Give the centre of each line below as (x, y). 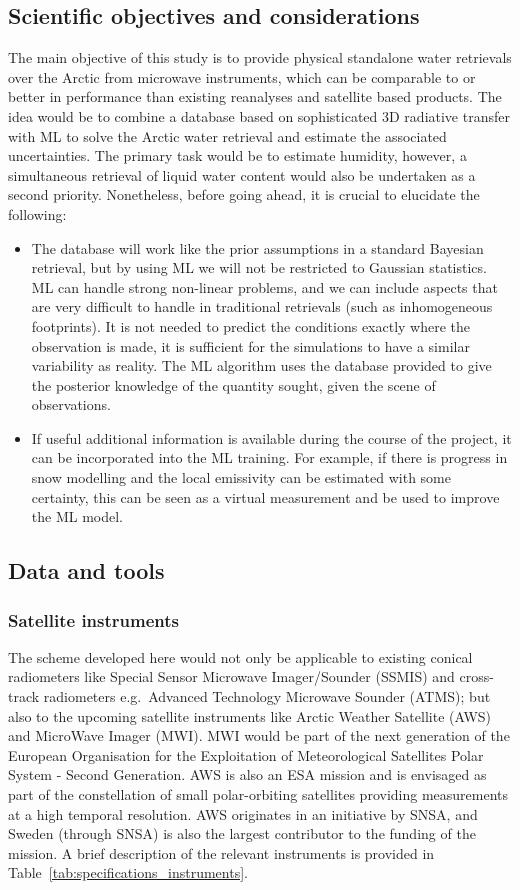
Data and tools (86, 570)
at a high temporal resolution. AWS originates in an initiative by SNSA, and (243, 813)
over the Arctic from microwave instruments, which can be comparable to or (242, 76)
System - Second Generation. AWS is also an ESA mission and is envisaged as (247, 774)
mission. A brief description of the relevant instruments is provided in (221, 852)
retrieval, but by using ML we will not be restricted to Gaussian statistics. (259, 267)
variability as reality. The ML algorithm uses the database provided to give (261, 365)
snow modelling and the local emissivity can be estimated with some (241, 477)
